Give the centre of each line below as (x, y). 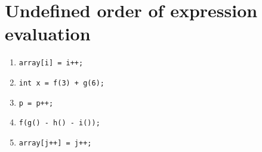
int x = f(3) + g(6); (61, 83)
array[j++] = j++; (55, 143)
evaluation (48, 34)
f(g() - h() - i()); (59, 123)
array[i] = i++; (51, 63)
